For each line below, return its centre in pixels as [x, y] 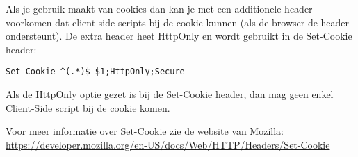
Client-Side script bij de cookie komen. [88, 107]
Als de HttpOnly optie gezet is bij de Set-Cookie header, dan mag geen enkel [170, 94]
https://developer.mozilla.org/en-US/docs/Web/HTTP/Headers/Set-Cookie [168, 144]
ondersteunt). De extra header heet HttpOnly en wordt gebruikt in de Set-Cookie [179, 36]
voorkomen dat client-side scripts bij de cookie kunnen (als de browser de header [178, 22]
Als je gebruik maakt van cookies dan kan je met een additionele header [159, 8]
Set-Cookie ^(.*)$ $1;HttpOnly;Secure [95, 72]
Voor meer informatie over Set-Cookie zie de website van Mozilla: [145, 131]
